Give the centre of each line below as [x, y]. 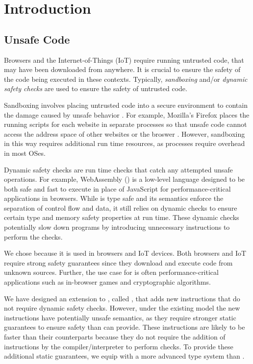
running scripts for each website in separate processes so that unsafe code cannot [126, 124]
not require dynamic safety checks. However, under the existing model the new [122, 308]
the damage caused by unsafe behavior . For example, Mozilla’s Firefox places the [127, 114]
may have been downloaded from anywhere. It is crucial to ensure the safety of [122, 69]
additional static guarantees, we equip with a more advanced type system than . [124, 356]
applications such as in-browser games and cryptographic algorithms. [107, 282]
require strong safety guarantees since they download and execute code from [118, 262]
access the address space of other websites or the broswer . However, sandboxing [125, 133]
